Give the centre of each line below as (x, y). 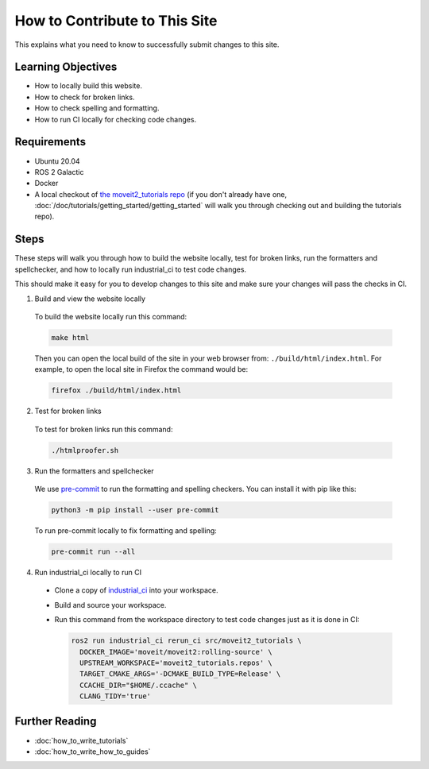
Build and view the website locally (90, 299)
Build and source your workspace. (110, 605)
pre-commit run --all (93, 551)
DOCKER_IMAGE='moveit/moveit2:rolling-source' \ (176, 652)
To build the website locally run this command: (111, 316)
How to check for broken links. (85, 97)
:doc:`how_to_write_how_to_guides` (93, 752)
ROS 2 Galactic (59, 172)
